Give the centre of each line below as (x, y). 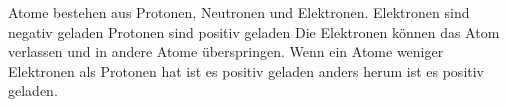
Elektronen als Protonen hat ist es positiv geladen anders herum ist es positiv (246, 70)
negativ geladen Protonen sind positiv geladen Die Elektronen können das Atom (254, 31)
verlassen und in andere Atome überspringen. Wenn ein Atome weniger (226, 51)
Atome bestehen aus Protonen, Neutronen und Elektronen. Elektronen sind (239, 12)
